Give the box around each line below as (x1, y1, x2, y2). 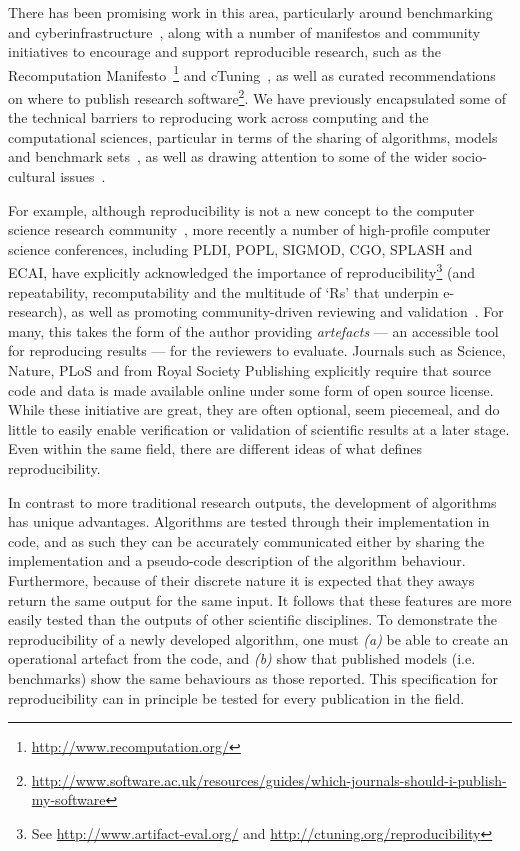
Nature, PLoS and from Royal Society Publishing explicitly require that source (8, 360, 492, 381)
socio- (452, 146, 487, 167)
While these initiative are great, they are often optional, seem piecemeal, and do (8, 399, 500, 420)
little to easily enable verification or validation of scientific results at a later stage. (8, 418, 510, 439)
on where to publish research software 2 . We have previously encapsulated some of (8, 85, 507, 108)
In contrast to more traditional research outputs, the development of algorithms (8, 491, 497, 512)
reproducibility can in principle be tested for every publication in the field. (8, 687, 465, 708)
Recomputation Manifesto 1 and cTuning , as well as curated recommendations (8, 61, 496, 85)
